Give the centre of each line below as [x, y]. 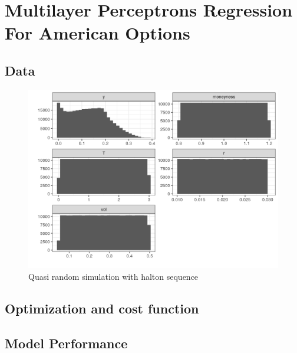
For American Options [98, 33]
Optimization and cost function [102, 308]
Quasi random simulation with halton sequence [113, 277]
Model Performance [66, 343]
